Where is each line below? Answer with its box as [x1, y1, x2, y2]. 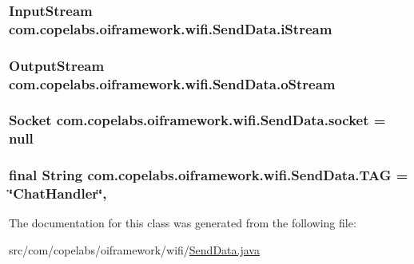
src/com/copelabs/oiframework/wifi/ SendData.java [9, 242, 260, 258]
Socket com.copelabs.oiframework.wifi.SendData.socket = [9, 110, 386, 130]
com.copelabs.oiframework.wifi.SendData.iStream [9, 18, 332, 38]
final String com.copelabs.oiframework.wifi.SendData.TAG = [9, 165, 408, 185]
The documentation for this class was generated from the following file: [9, 215, 356, 231]
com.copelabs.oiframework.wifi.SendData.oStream [9, 73, 336, 93]
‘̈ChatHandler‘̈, [9, 183, 107, 203]
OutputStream [9, 55, 105, 75]
